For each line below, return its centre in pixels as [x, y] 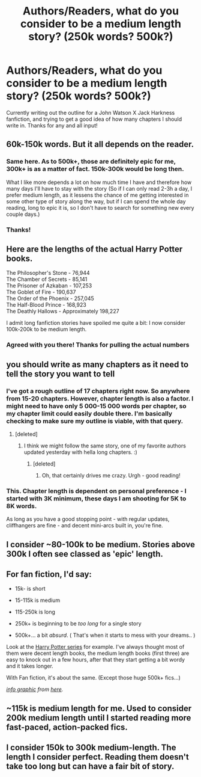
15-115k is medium [37, 600]
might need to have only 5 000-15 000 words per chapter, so [97, 406]
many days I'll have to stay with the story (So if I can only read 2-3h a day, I [99, 188]
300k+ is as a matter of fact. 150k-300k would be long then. [95, 169]
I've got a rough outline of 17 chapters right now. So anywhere [98, 391]
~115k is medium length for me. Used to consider [99, 708]
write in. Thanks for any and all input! [52, 125]
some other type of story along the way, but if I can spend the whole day [96, 201]
